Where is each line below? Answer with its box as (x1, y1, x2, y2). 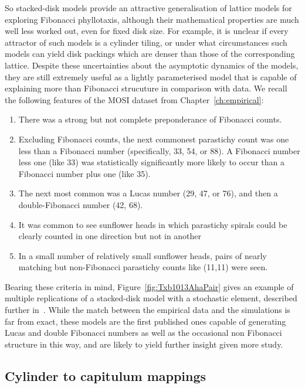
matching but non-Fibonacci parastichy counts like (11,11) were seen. (18, 261, 268, 273)
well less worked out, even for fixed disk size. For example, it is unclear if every (5, 25, 289, 37)
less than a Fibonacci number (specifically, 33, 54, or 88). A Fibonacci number (18, 144, 300, 156)
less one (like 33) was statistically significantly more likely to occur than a (18, 156, 284, 168)
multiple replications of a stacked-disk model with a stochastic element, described (5, 292, 297, 304)
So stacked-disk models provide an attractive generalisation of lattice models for (5, 2, 292, 13)
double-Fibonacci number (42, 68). (18, 198, 143, 210)
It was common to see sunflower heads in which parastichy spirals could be (18, 218, 287, 230)
